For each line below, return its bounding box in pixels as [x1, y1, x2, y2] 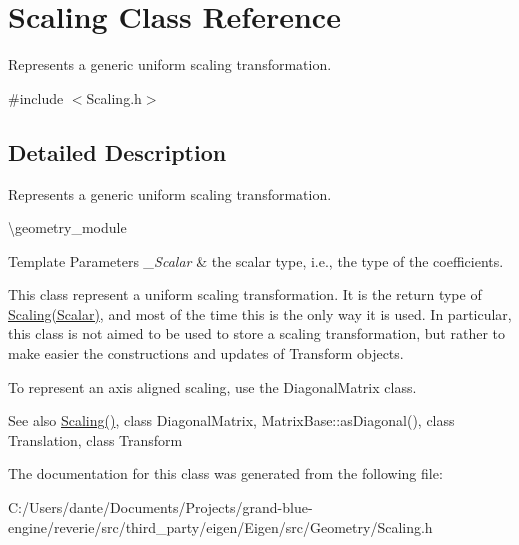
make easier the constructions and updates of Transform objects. [8, 343, 404, 364]
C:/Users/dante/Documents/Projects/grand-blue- [8, 497, 313, 518]
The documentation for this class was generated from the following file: [8, 463, 443, 484]
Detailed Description [8, 136, 227, 167]
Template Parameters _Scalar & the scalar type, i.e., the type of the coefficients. [8, 250, 504, 271]
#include [8, 87, 64, 108]
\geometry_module [8, 217, 127, 238]
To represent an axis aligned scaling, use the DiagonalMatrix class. [8, 376, 417, 397]
